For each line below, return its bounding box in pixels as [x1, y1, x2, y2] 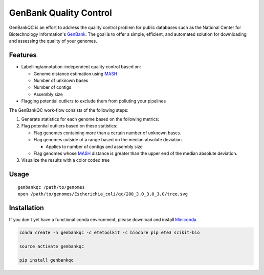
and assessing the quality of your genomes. [9, 38, 97, 44]
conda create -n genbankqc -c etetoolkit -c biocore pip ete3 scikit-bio [19, 230, 200, 235]
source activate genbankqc [19, 243, 84, 249]
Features [9, 51, 37, 59]
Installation [9, 203, 44, 212]
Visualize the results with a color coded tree [21, 157, 110, 163]
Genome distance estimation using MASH [33, 71, 117, 76]
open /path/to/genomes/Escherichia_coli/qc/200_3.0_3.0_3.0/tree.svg [18, 191, 188, 197]
